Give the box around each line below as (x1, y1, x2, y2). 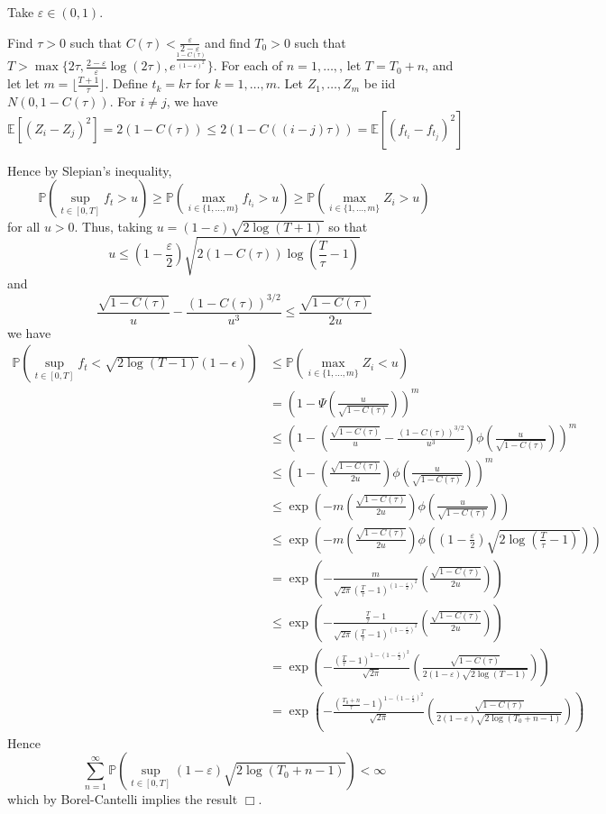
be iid (363, 74, 396, 93)
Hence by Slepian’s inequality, (7, 160, 172, 179)
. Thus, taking (74, 217, 152, 236)
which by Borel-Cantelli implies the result (7, 790, 238, 809)
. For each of (213, 56, 283, 75)
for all (7, 217, 41, 236)
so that (328, 217, 368, 236)
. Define (105, 74, 148, 93)
